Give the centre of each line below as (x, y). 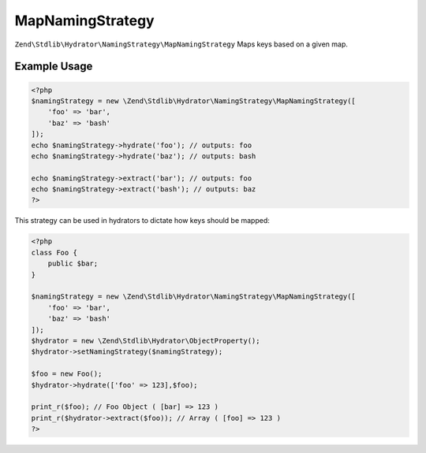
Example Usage (54, 67)
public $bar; (73, 264)
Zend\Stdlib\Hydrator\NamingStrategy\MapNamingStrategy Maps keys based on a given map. (181, 44)
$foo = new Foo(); (67, 374)
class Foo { (54, 252)
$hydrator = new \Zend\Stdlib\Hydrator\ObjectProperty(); (146, 340)
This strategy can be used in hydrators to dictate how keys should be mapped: (142, 221)
